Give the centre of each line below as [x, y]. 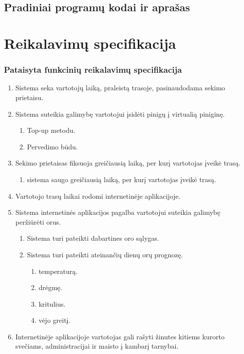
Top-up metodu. [51, 130]
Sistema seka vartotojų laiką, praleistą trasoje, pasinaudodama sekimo [120, 88]
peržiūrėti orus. [38, 221]
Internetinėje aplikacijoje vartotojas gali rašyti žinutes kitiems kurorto [120, 336]
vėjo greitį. [55, 320]
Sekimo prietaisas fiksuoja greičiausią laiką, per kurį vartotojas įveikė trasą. [128, 163]
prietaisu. [29, 97]
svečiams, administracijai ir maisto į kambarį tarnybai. [97, 346]
